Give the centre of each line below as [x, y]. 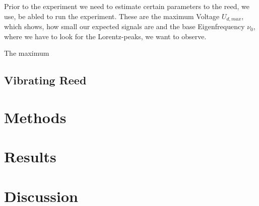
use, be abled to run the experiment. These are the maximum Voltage [112, 16]
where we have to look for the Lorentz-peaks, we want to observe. [105, 36]
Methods [35, 117]
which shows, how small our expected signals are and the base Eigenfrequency [124, 26]
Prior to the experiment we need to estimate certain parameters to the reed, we [127, 6]
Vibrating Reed [45, 80]
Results [30, 157]
